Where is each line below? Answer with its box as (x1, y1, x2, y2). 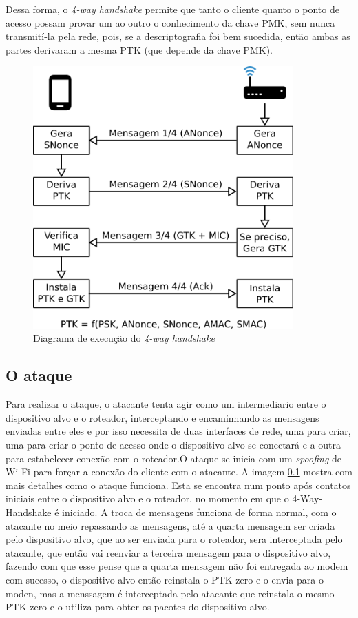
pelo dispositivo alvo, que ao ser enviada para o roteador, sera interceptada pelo (6, 532, 343, 546)
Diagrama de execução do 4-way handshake (33, 331, 215, 345)
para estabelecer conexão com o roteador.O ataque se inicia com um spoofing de (6, 451, 342, 465)
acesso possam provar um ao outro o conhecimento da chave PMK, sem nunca (6, 15, 335, 30)
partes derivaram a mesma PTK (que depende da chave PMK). (6, 42, 273, 56)
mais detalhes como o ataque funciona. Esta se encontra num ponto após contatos (6, 477, 351, 492)
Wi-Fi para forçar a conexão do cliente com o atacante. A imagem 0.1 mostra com (6, 464, 352, 479)
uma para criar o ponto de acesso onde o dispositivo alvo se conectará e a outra (6, 437, 341, 451)
